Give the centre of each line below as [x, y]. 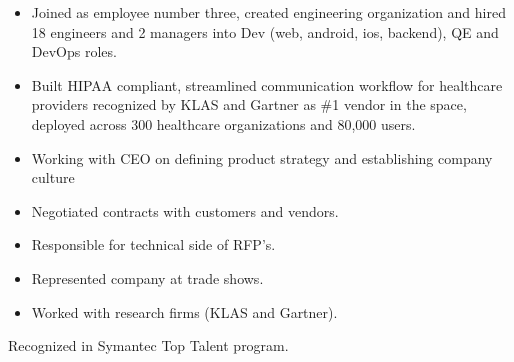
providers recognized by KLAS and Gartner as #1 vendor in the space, [249, 104]
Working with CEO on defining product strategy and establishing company [262, 157]
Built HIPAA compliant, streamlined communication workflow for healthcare [267, 84]
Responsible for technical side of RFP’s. [153, 244]
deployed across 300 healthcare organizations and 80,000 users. [223, 123]
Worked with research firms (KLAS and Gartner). [184, 311]
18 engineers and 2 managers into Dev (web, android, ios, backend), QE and [265, 31]
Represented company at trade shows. [147, 277]
